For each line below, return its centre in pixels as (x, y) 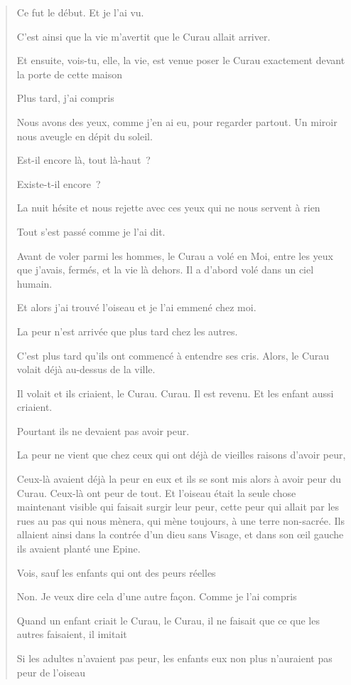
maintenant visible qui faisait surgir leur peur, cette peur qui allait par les (178, 507)
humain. (34, 283)
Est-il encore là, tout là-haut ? (83, 160)
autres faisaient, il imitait (72, 634)
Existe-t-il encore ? (59, 183)
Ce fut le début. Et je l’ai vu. (80, 12)
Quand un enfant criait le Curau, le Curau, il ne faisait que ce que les (168, 620)
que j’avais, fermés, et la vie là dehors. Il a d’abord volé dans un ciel (165, 270)
